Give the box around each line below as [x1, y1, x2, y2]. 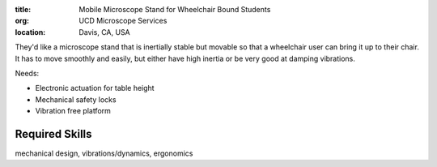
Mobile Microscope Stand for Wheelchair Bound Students [78, 5, 271, 14]
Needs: [15, 68, 40, 78]
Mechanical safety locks [35, 94, 117, 105]
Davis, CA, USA [78, 27, 131, 36]
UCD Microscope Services [78, 16, 168, 26]
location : [15, 27, 46, 36]
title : [15, 5, 32, 14]
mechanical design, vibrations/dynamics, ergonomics [15, 148, 193, 158]
